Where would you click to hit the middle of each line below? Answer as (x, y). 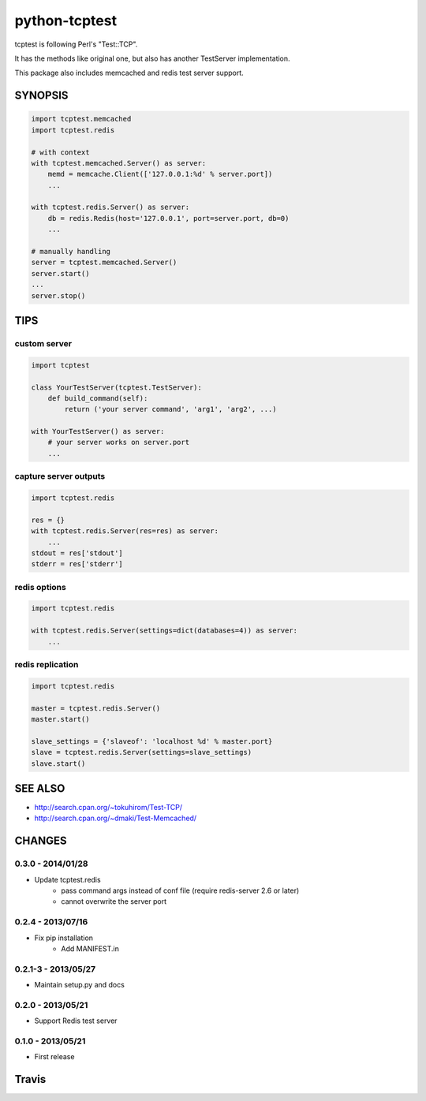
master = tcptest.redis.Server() (96, 708)
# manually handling (71, 252)
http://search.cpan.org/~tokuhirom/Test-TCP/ (108, 808)
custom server (43, 343)
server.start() (60, 273)
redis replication (47, 665)
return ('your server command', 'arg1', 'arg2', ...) (170, 409)
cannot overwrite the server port (114, 901)
